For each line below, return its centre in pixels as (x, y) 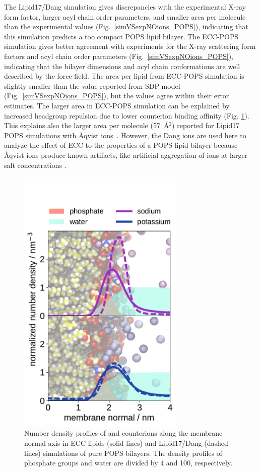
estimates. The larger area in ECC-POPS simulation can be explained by (117, 105)
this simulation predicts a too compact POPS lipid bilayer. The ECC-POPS (121, 36)
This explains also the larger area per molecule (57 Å (87, 125)
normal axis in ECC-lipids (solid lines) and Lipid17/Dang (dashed (126, 443)
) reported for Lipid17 (206, 125)
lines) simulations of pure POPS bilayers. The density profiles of (123, 453)
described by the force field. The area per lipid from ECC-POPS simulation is (124, 76)
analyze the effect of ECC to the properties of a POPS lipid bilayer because (121, 145)
